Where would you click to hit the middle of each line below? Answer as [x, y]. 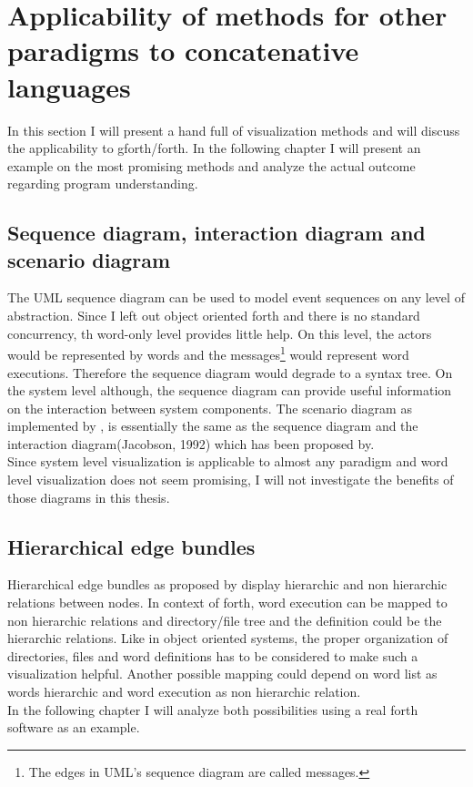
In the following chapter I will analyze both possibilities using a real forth [213, 709]
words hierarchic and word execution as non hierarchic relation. [184, 692]
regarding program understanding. [103, 184]
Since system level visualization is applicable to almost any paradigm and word [228, 461]
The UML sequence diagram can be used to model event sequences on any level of [236, 297]
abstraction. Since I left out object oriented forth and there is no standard [214, 316]
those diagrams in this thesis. [89, 497]
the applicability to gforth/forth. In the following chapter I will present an [214, 148]
